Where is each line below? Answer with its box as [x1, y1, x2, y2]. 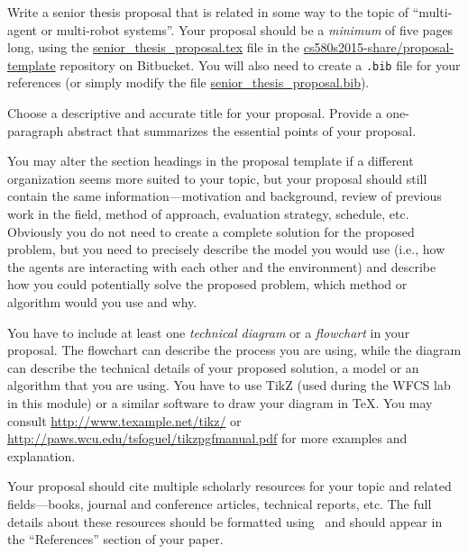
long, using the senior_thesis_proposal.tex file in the [7, 38, 300, 57]
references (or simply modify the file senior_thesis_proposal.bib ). [7, 73, 370, 92]
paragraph [7, 121, 64, 140]
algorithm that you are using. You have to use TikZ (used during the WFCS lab [7, 376, 451, 395]
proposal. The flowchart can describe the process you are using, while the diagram [7, 341, 462, 359]
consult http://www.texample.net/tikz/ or [7, 411, 242, 430]
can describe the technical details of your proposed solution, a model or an [7, 358, 419, 377]
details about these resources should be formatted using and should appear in [7, 512, 443, 531]
